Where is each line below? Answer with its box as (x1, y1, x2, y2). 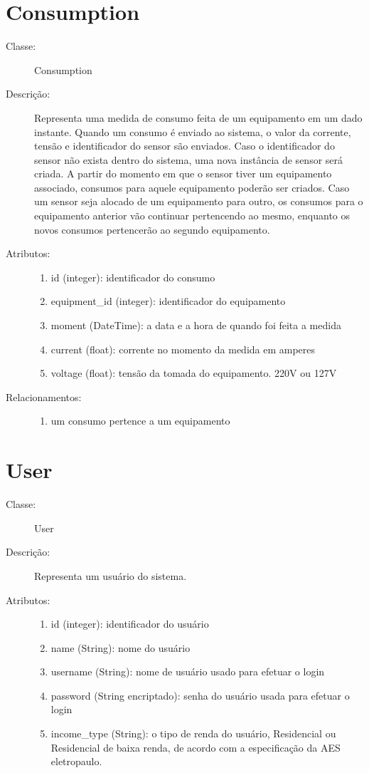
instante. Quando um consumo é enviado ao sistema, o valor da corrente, (34, 124, 351, 139)
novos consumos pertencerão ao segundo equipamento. (34, 222, 270, 237)
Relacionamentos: (6, 389, 82, 404)
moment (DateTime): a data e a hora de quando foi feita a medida (50, 318, 341, 333)
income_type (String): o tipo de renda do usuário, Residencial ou (50, 726, 336, 741)
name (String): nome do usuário (50, 640, 191, 655)
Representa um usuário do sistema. (34, 568, 187, 583)
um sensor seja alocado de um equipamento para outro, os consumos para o (34, 194, 363, 209)
